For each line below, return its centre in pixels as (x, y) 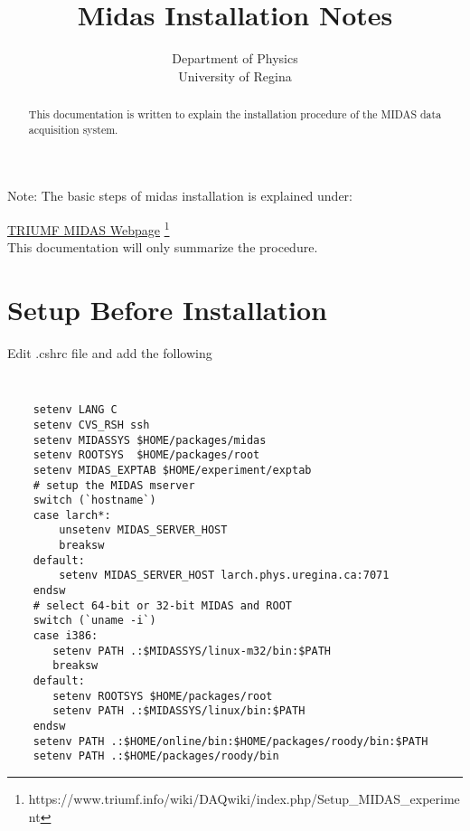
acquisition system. (73, 129)
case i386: (66, 636)
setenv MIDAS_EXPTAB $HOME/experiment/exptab (172, 470)
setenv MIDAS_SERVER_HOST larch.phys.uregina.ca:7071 (224, 576)
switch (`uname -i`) (94, 621)
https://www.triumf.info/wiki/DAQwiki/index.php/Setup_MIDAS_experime (244, 798)
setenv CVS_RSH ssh (91, 425)
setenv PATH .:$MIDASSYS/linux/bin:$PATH (179, 711)
